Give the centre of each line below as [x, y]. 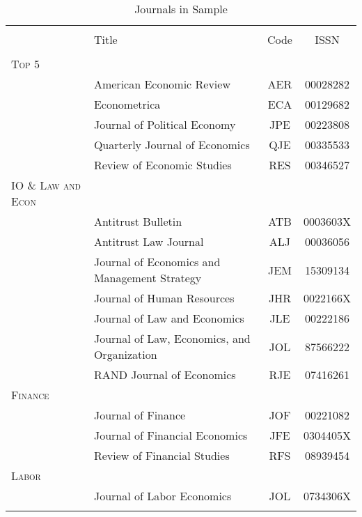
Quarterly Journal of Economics [172, 145]
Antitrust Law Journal [149, 241]
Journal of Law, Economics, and [172, 338]
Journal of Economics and [157, 262]
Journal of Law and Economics [169, 318]
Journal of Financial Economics [171, 435]
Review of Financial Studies [162, 455]
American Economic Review [162, 84]
